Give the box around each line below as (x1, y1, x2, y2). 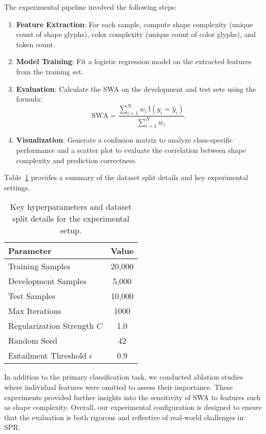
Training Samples (8, 260, 71, 272)
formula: (16, 93, 42, 104)
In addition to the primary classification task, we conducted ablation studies (4, 371, 243, 382)
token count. (16, 38, 55, 49)
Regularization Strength (8, 320, 94, 332)
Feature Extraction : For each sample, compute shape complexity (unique (16, 18, 253, 29)
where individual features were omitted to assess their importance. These (4, 381, 233, 392)
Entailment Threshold (8, 349, 87, 362)
